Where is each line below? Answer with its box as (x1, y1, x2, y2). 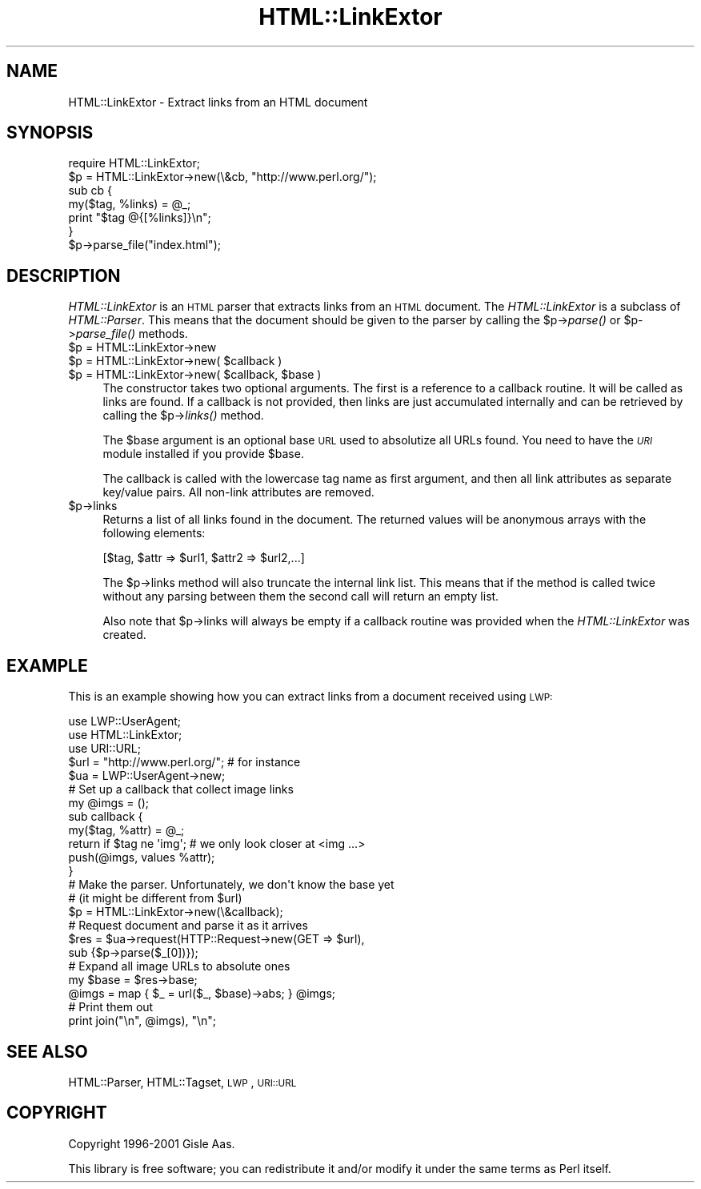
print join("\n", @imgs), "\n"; (68, 1014, 217, 1028)
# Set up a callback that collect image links (68, 782, 294, 797)
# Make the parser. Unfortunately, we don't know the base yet (68, 878, 395, 892)
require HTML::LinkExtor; (68, 156, 200, 171)
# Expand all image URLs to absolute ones (68, 959, 290, 974)
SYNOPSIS (6, 123, 94, 143)
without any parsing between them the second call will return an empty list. (102, 589, 499, 604)
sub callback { (68, 809, 143, 824)
